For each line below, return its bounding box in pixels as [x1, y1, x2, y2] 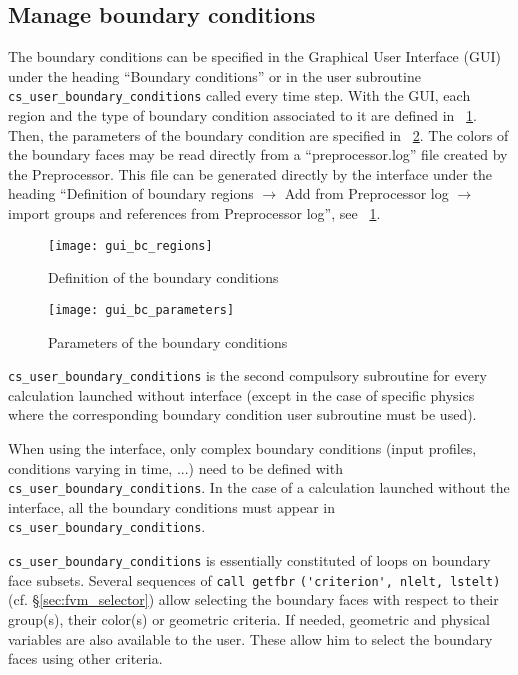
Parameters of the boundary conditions [48, 331, 288, 352]
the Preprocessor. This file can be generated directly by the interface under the [8, 163, 493, 184]
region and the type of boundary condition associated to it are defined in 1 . [8, 105, 477, 126]
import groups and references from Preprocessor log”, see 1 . [8, 203, 381, 224]
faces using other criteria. [8, 648, 163, 669]
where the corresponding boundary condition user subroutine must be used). [8, 404, 477, 425]
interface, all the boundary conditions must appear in [8, 496, 335, 517]
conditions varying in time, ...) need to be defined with [8, 457, 343, 478]
